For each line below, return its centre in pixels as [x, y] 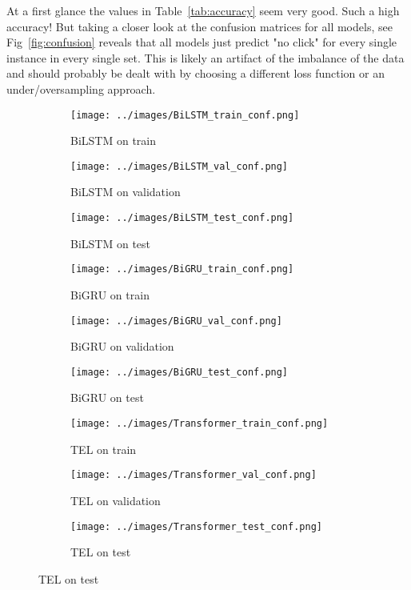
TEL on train [104, 449]
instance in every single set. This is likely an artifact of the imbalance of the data [205, 57]
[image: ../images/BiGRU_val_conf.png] [176, 321]
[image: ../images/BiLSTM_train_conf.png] [185, 115]
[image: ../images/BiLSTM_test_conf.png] [182, 218]
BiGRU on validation [122, 346]
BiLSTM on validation [126, 192]
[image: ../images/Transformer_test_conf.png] [196, 526]
